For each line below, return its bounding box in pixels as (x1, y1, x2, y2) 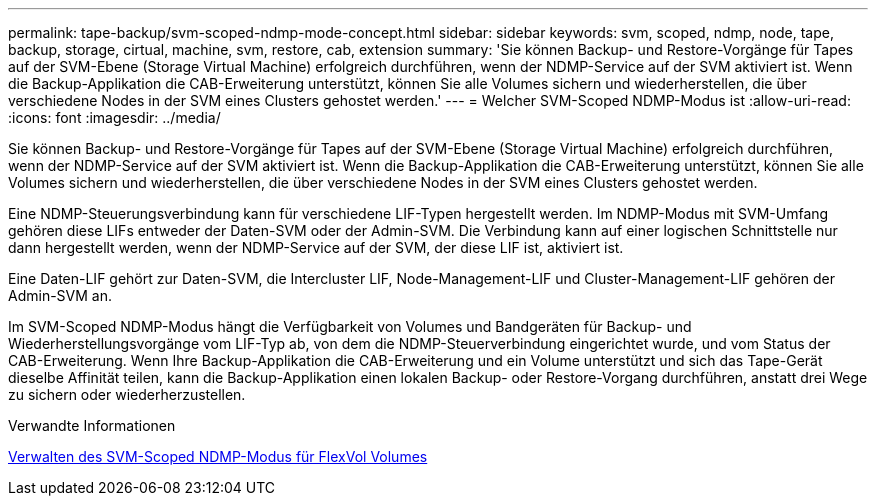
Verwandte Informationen (8, 417, 176, 434)
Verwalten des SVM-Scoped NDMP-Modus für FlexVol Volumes (8, 448, 428, 465)
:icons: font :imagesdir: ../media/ (8, 109, 221, 126)
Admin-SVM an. (8, 287, 112, 304)
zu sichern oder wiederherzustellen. (8, 386, 246, 403)
